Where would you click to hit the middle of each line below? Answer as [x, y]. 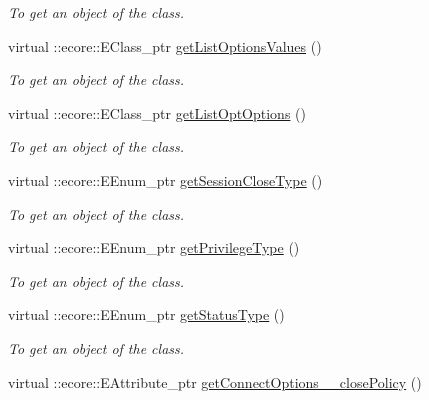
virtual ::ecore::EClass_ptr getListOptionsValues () [165, 45]
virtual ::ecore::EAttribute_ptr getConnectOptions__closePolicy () [215, 381]
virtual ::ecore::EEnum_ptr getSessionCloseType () [165, 179]
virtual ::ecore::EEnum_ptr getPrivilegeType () [154, 247]
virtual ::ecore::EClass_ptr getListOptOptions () [157, 112]
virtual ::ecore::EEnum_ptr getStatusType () [146, 314]
